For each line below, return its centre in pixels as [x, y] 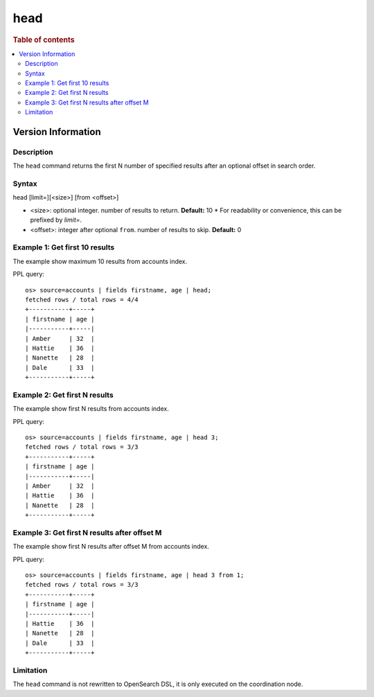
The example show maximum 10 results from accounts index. [100, 261]
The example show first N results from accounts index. [91, 409]
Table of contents [44, 39]
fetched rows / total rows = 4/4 [82, 299]
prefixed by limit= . [56, 220]
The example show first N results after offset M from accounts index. [111, 547]
